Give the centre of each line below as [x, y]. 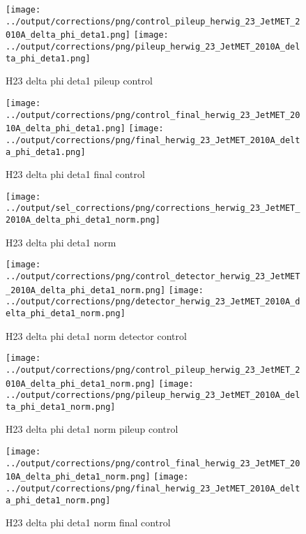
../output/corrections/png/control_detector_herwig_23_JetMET [153, 276]
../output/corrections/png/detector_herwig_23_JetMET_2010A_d [153, 302]
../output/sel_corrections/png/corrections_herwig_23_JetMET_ [153, 208]
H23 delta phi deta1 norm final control [88, 522]
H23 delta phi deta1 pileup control [79, 81]
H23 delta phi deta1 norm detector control [96, 335]
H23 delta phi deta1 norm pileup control [92, 429]
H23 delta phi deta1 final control [75, 174]
